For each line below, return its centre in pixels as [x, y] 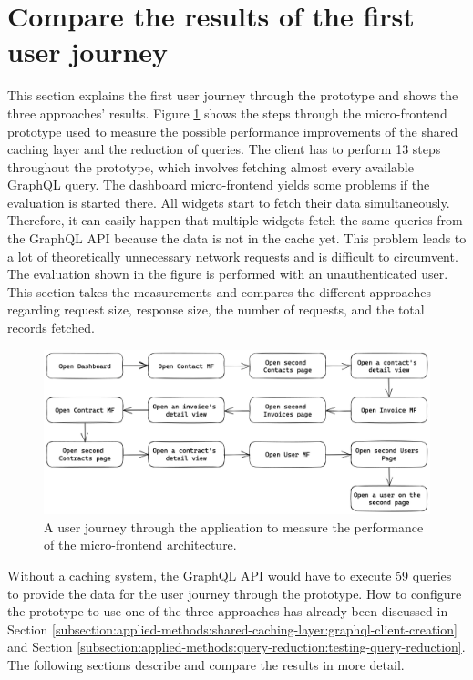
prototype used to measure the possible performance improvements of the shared [233, 131]
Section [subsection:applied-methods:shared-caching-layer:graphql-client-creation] [233, 628]
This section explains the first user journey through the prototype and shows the [233, 95]
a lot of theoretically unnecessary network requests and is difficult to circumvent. [233, 256]
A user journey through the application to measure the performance [234, 526]
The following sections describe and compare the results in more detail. [206, 664]
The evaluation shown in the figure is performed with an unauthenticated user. [228, 274]
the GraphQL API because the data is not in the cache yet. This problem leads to [237, 238]
